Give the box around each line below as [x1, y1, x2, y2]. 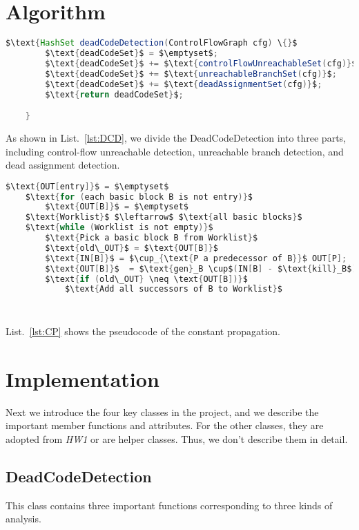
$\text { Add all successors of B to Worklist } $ [64, 284, 282, 294]
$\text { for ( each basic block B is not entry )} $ [25, 191, 253, 202]
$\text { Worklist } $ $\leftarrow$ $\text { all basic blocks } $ [25, 212, 302, 223]
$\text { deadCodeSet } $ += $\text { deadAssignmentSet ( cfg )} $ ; [45, 79, 322, 89]
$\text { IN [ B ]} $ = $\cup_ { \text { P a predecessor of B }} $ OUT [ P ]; [45, 253, 347, 263]
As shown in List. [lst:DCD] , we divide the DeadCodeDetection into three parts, [6, 130, 346, 144]
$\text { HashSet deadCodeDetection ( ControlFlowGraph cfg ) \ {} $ [6, 38, 298, 48]
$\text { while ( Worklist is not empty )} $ [25, 223, 213, 233]
